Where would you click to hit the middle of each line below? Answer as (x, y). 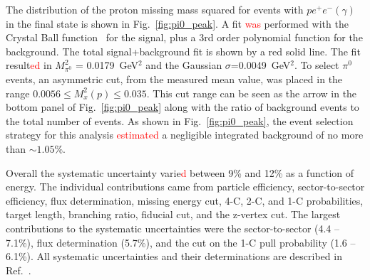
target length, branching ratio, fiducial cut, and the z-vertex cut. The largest (173, 214)
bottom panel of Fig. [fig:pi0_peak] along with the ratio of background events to (183, 107)
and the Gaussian (184, 65)
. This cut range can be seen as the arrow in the (252, 93)
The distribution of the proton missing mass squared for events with (155, 9)
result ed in (29, 65)
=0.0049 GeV (261, 65)
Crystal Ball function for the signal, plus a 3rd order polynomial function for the (184, 37)
